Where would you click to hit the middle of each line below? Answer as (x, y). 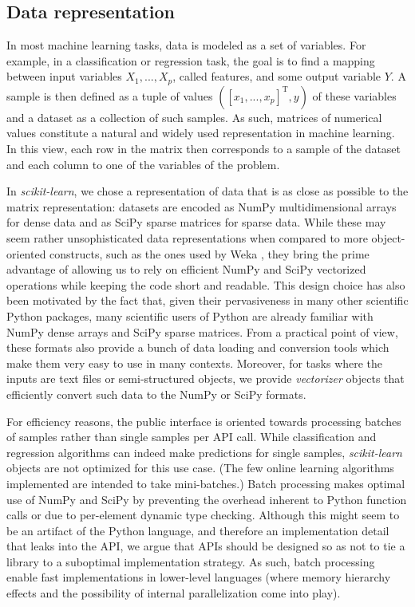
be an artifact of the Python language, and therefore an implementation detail (198, 530)
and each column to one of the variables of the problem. (143, 164)
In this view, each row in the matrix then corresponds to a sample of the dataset (204, 149)
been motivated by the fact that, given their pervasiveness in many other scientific (207, 300)
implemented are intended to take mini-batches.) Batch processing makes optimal (206, 483)
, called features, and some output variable (277, 76)
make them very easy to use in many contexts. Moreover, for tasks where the (195, 363)
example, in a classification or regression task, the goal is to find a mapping (191, 60)
